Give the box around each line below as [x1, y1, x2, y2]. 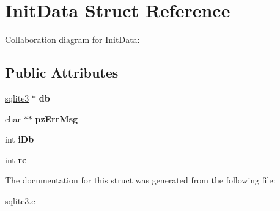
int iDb [5, 133, 34, 146]
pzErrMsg [35, 112, 78, 125]
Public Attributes [5, 63, 119, 82]
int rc [5, 153, 27, 166]
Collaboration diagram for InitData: [5, 33, 140, 46]
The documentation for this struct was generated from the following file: [5, 174, 276, 187]
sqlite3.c [5, 194, 35, 207]
